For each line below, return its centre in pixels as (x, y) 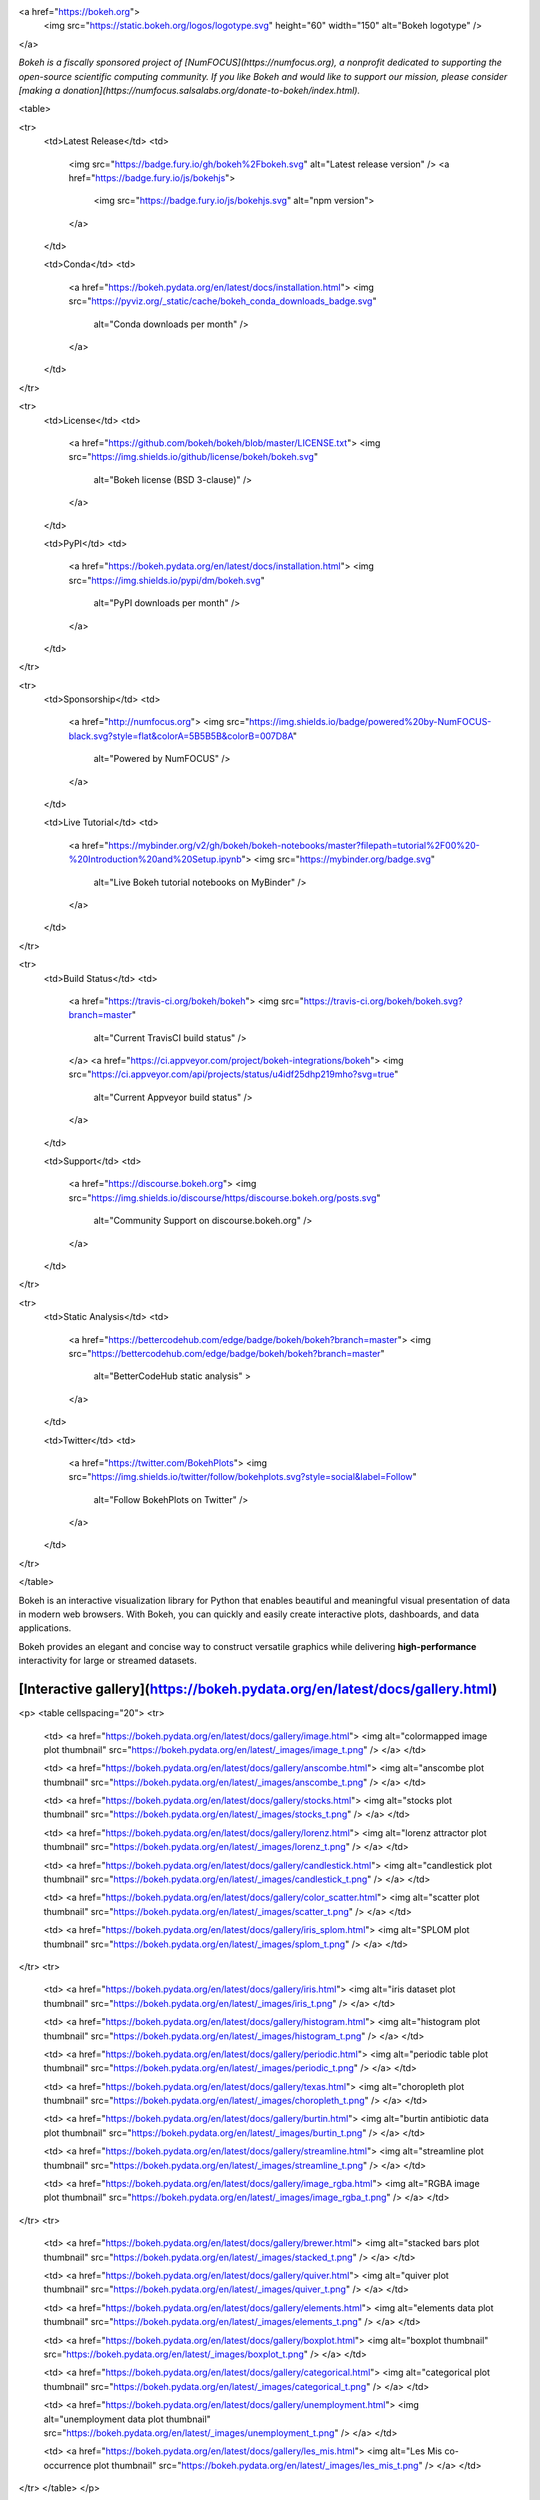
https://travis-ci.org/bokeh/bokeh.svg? (383, 1001)
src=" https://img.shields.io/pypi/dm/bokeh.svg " (166, 580)
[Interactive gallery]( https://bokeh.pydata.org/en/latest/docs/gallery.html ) (258, 1689)
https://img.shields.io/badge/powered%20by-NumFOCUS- (370, 722)
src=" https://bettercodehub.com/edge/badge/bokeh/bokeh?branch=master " (226, 1353)
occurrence (67, 2465)
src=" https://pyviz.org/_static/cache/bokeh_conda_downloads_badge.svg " (222, 301)
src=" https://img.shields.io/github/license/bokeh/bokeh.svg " (193, 457)
